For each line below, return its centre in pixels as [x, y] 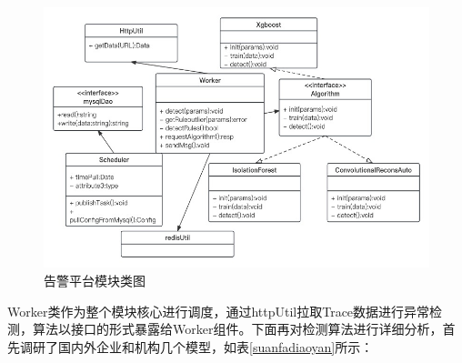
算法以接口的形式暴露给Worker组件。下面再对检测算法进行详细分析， [237, 329]
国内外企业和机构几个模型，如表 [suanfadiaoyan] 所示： [216, 346]
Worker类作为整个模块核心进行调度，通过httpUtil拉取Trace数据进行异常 [219, 311]
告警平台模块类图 [95, 281]
